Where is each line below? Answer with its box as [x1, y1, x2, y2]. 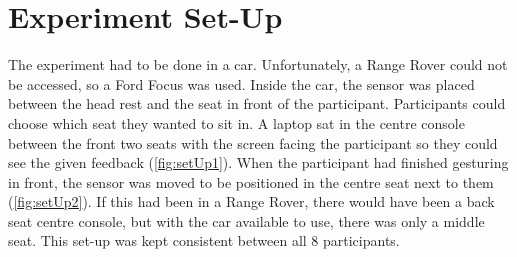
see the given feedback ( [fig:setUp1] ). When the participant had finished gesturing [8, 152, 509, 173]
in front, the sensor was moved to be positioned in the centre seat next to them [8, 171, 494, 192]
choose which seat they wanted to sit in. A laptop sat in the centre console [8, 112, 465, 133]
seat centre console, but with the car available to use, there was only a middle [8, 210, 485, 231]
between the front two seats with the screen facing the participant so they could [8, 132, 498, 153]
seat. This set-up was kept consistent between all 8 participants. [8, 230, 400, 251]
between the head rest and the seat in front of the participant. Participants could [8, 93, 506, 114]
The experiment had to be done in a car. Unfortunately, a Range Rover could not [8, 54, 508, 75]
